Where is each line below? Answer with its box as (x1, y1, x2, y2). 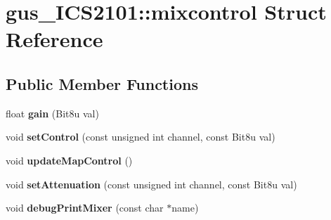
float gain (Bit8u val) (6, 105, 99, 120)
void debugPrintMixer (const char (6, 200, 164, 215)
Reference (6, 25, 103, 53)
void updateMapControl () (6, 153, 133, 167)
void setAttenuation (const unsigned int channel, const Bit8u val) (6, 176, 297, 191)
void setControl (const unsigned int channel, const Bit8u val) (6, 129, 275, 144)
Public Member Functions (6, 72, 198, 94)
